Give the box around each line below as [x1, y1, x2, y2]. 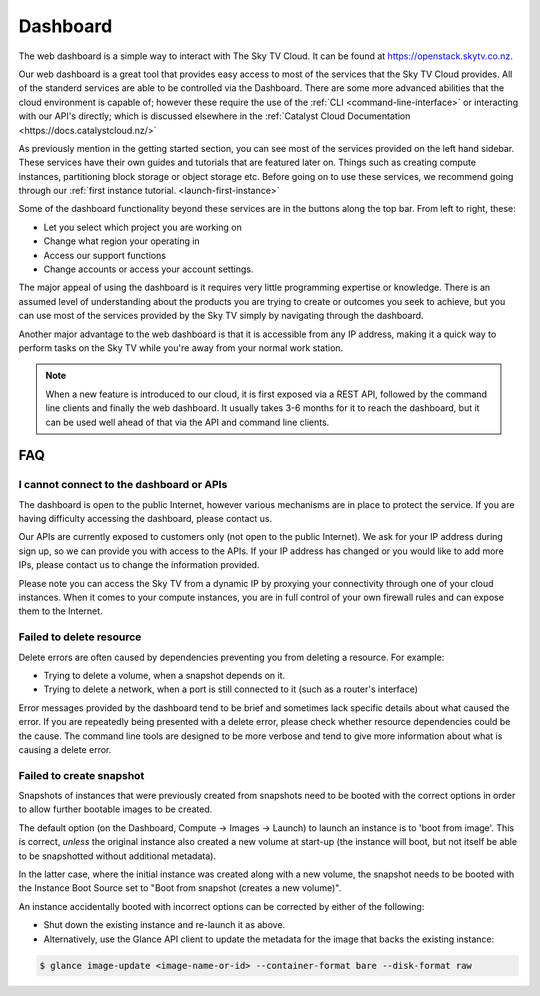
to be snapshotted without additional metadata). [18, 850, 217, 862]
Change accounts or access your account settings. [43, 263, 254, 275]
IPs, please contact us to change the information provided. [18, 559, 260, 571]
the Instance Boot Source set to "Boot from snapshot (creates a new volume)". [18, 882, 342, 894]
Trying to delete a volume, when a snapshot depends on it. [43, 669, 286, 681]
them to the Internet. [18, 605, 104, 617]
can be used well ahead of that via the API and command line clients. [45, 416, 330, 428]
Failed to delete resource [18, 630, 142, 644]
